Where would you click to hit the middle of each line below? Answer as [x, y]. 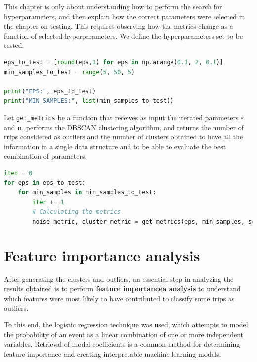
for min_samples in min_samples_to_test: [87, 193]
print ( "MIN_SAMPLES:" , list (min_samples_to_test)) [89, 101]
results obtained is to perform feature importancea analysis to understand [122, 289]
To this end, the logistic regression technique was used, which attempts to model [126, 325]
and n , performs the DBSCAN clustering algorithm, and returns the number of [124, 127]
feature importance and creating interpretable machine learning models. [113, 353]
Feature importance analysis [102, 255]
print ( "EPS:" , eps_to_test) [50, 91]
